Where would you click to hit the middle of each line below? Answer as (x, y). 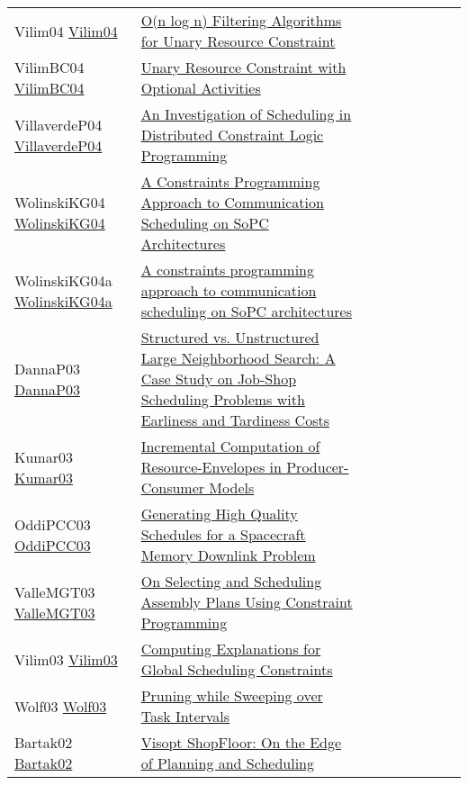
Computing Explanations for (231, 649)
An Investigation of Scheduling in (246, 114)
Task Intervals (185, 716)
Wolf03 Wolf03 (61, 706)
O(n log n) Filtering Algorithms (241, 20)
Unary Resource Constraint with (243, 67)
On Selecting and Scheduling (231, 581)
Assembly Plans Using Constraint (247, 602)
